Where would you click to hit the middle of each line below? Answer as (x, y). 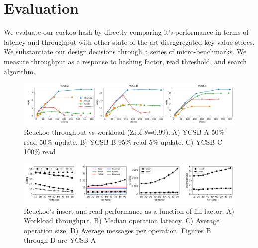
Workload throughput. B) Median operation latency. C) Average (122, 220)
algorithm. (20, 71)
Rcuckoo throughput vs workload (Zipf (83, 132)
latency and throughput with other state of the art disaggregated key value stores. (129, 41)
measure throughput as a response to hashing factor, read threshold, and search (126, 61)
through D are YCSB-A (60, 240)
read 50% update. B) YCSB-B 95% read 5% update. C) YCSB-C (123, 141)
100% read (40, 151)
